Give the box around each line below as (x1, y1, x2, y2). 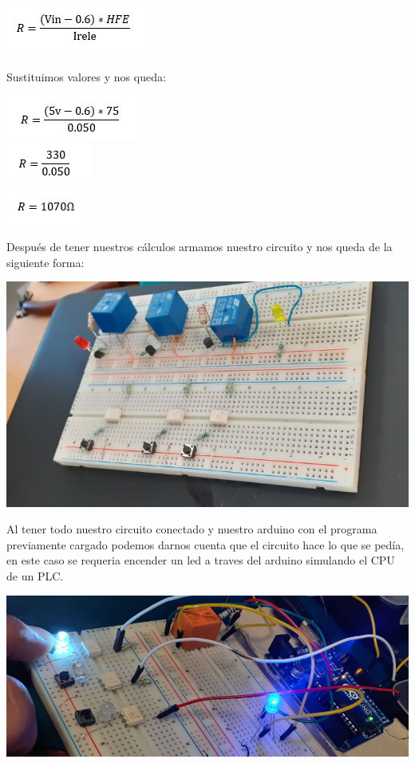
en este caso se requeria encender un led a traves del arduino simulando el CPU (6, 552, 395, 568)
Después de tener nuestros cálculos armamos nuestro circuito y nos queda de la (6, 238, 393, 254)
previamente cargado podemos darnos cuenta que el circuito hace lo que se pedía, (6, 536, 405, 553)
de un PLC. (6, 568, 64, 584)
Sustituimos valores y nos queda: (6, 68, 166, 85)
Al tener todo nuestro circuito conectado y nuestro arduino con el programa (6, 521, 377, 537)
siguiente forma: (6, 254, 85, 270)
